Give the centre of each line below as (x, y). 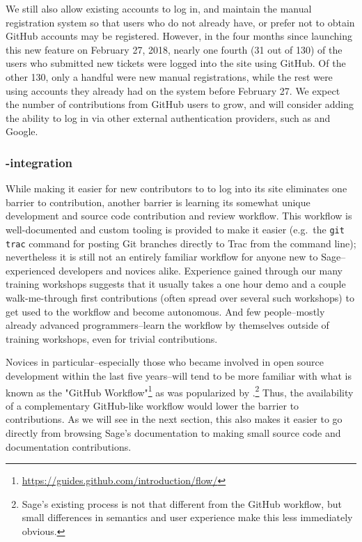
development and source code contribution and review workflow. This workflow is (179, 216)
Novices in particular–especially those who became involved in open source (165, 362)
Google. (22, 131)
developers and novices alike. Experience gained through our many (200, 270)
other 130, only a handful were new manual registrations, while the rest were (169, 76)
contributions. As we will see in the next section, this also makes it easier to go (174, 419)
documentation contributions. (69, 446)
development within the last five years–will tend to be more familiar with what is (179, 375)
